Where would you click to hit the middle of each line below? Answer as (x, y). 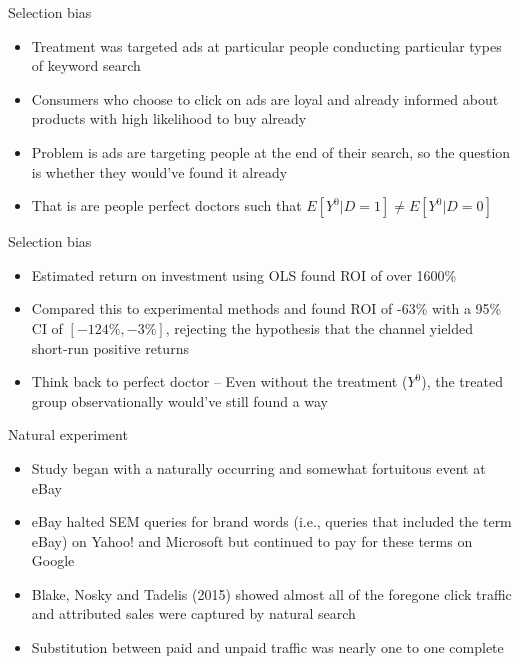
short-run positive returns (110, 347)
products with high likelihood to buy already (169, 118)
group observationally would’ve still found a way (180, 400)
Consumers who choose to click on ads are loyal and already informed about (265, 98)
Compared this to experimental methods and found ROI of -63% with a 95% (266, 308)
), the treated (462, 381)
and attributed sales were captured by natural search (193, 613)
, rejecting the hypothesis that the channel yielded (319, 327)
